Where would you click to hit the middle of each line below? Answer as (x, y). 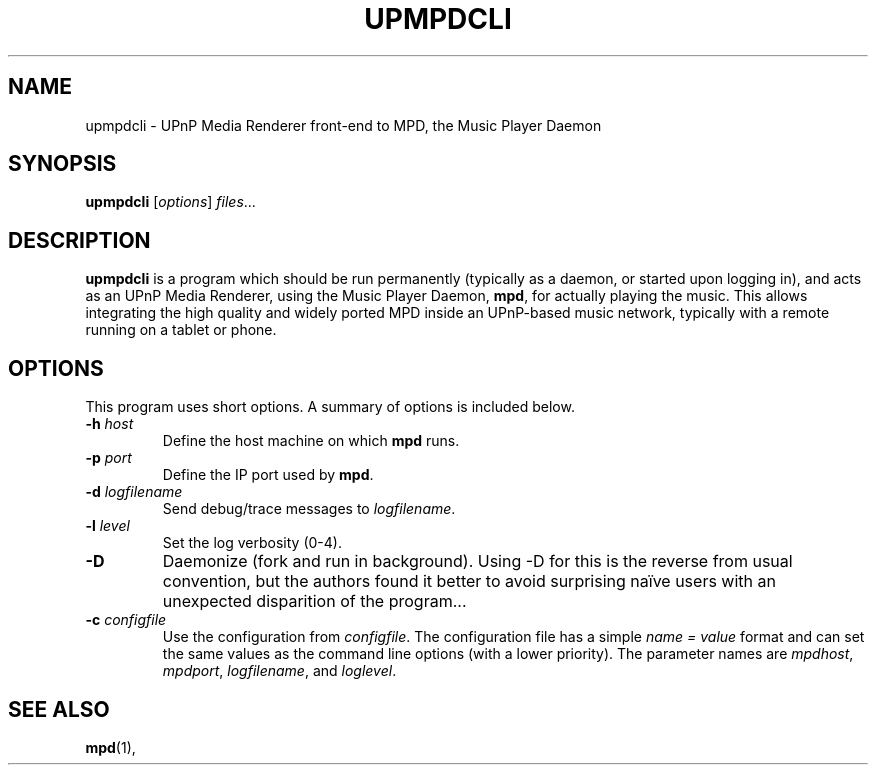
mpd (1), (110, 747)
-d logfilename (134, 492)
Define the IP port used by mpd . (268, 475)
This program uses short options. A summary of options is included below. (330, 407)
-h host (109, 424)
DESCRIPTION (79, 240)
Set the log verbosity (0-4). (252, 543)
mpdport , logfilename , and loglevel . (279, 671)
